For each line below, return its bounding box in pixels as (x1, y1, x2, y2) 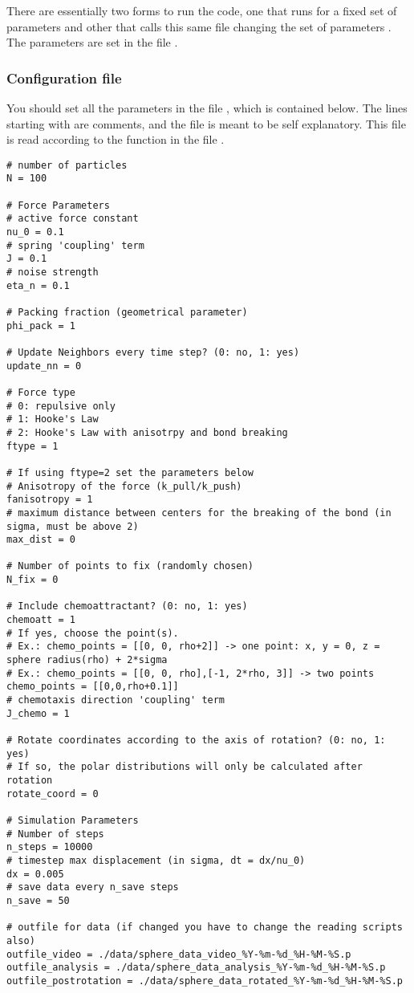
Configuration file (6, 67, 122, 87)
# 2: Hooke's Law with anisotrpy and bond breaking (6, 426, 288, 438)
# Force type (6, 386, 75, 398)
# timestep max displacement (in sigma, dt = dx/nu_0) (6, 854, 306, 866)
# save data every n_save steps (6, 881, 179, 893)
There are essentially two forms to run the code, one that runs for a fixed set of (6, 2, 397, 18)
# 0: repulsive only (6, 400, 116, 412)
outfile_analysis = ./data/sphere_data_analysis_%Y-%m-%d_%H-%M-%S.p (6, 962, 386, 974)
